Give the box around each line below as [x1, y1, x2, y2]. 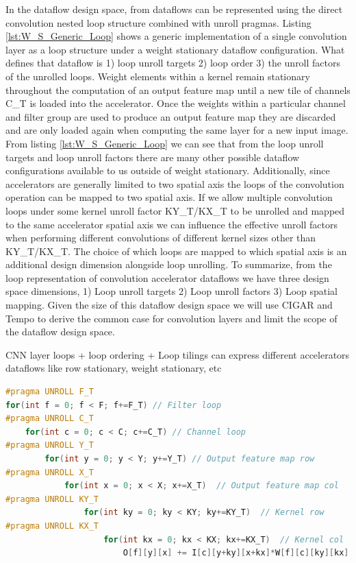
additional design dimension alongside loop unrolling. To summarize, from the [5, 257, 332, 272]
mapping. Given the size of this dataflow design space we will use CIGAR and [5, 298, 333, 312]
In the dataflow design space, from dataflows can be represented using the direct [5, 2, 343, 16]
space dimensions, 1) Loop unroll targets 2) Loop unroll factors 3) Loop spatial [5, 284, 338, 298]
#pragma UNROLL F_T [5, 387, 94, 397]
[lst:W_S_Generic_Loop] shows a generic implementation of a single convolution [5, 29, 347, 43]
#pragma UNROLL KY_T [5, 494, 99, 504]
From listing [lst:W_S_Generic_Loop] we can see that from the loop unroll [5, 136, 324, 150]
